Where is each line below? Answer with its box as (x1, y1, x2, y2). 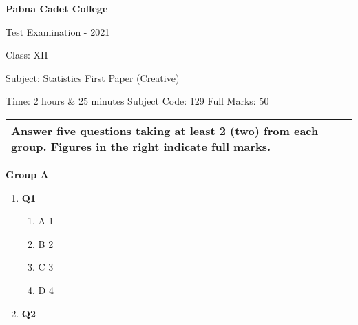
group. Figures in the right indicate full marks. (11, 138, 271, 154)
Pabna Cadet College (6, 1, 108, 15)
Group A (6, 167, 49, 181)
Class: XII (6, 48, 48, 62)
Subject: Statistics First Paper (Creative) (6, 70, 180, 85)
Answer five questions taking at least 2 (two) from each (11, 122, 319, 138)
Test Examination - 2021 (6, 24, 110, 39)
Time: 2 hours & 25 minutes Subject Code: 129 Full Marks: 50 (6, 94, 269, 108)
